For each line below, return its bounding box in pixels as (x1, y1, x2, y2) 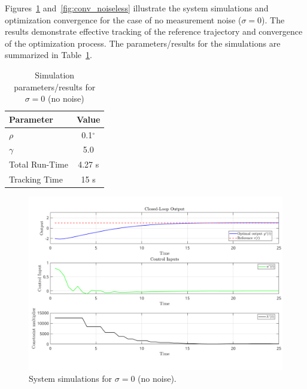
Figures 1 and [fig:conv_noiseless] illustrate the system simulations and (5, 2, 269, 14)
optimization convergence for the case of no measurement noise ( (5, 13, 242, 26)
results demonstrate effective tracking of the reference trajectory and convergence (5, 25, 303, 38)
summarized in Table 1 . (5, 48, 92, 61)
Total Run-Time (9, 158, 68, 171)
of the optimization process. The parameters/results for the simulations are (5, 37, 281, 49)
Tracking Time (9, 173, 63, 186)
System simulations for (29, 372, 113, 384)
